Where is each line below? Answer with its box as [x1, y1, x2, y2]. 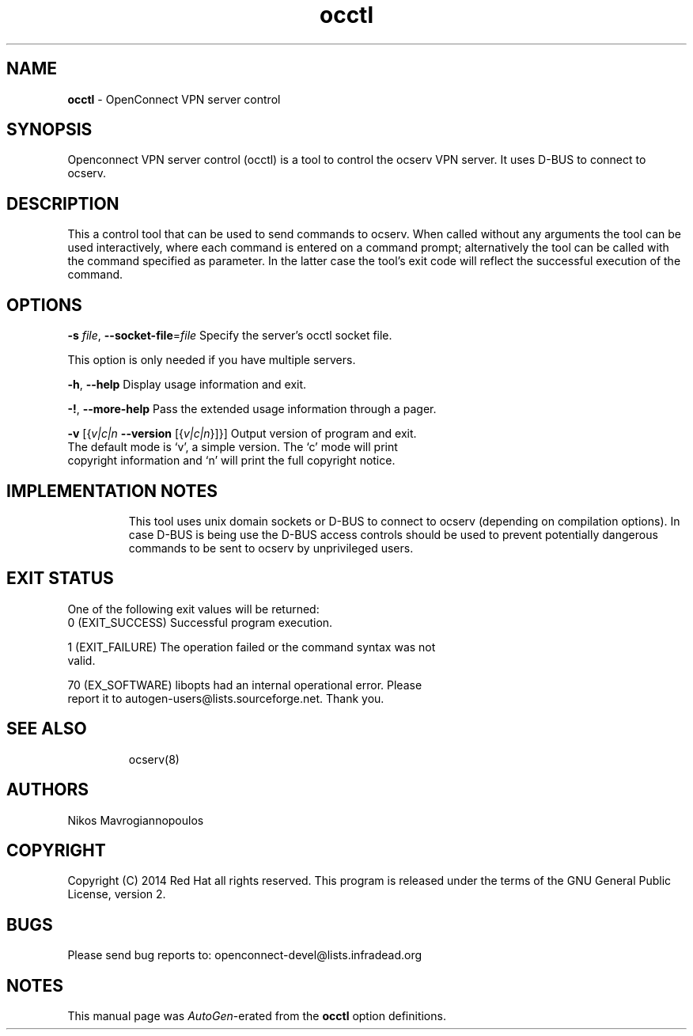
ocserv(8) [128, 752, 180, 766]
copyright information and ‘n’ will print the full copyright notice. [67, 453, 396, 468]
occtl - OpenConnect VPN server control [67, 92, 281, 106]
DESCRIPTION [6, 193, 119, 214]
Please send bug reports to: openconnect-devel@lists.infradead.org [67, 948, 422, 962]
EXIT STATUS [6, 568, 114, 589]
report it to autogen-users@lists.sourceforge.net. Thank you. [67, 691, 384, 705]
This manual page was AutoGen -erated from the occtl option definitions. [67, 1009, 446, 1023]
